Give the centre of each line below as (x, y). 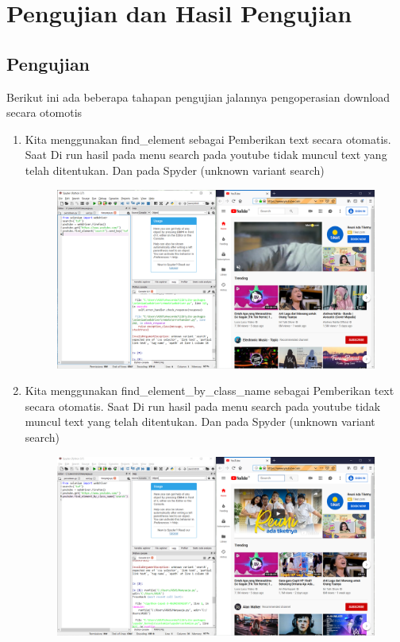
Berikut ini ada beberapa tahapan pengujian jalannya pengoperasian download (198, 97)
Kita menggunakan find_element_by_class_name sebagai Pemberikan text (210, 391)
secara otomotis (44, 112)
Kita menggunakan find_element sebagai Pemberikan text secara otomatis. (208, 139)
